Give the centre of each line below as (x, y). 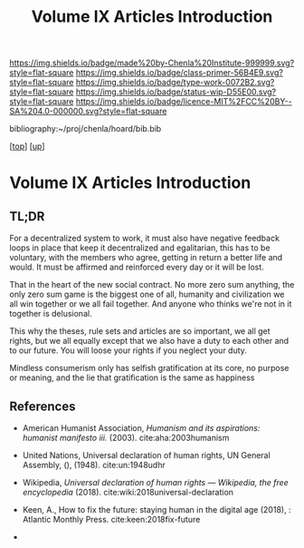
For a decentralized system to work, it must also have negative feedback (145, 239)
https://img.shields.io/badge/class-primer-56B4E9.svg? (179, 73)
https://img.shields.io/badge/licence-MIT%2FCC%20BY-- (184, 102)
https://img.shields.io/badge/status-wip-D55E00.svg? (176, 92)
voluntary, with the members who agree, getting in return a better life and (146, 258)
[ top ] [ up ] (27, 146)
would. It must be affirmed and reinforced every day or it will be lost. (137, 267)
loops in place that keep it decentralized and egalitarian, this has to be (140, 248)
